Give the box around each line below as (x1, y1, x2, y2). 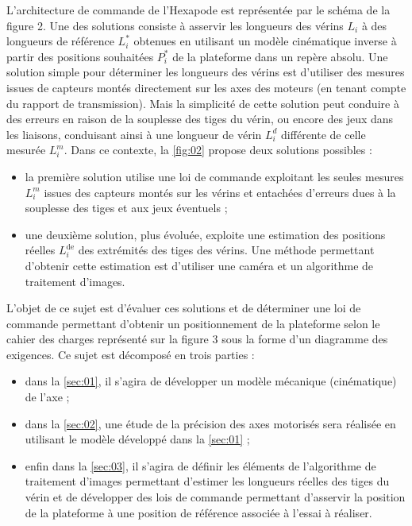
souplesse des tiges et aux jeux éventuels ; (25, 199, 228, 216)
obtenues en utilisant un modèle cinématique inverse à (133, 33, 397, 49)
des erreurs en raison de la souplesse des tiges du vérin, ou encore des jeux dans (6, 110, 394, 127)
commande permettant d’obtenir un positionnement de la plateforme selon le (6, 315, 380, 331)
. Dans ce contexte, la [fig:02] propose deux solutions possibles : (64, 141, 372, 158)
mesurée (6, 141, 46, 158)
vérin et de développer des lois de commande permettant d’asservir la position (25, 489, 406, 505)
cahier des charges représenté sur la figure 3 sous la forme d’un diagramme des (6, 331, 388, 347)
